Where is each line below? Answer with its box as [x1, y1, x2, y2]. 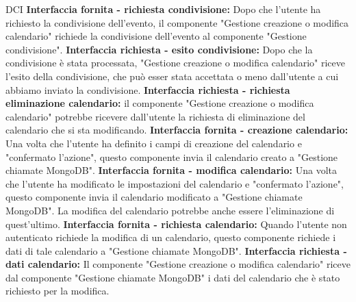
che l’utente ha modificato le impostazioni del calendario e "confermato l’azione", [5, 176, 344, 190]
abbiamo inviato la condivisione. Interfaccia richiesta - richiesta [5, 82, 290, 97]
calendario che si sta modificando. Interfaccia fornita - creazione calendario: [5, 123, 348, 137]
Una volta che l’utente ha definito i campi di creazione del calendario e [5, 136, 302, 150]
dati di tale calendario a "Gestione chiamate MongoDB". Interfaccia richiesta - [5, 243, 347, 257]
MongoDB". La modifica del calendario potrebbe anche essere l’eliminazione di [5, 203, 335, 217]
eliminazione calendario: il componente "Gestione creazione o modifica [5, 96, 314, 110]
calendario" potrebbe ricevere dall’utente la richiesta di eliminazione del [5, 109, 305, 123]
